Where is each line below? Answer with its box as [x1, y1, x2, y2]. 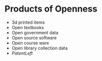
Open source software [11, 35, 57, 41]
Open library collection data [11, 45, 68, 51]
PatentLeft [11, 50, 33, 56]
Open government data [11, 30, 59, 35]
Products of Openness [4, 3, 98, 15]
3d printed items [11, 19, 45, 25]
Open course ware [11, 40, 49, 46]
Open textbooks [11, 24, 44, 30]
